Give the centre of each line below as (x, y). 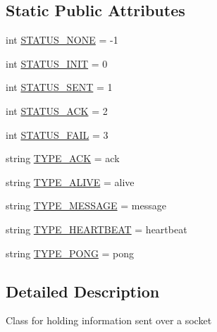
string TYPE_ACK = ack (63, 158)
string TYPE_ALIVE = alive (70, 182)
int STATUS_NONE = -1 (62, 40)
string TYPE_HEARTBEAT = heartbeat (97, 229)
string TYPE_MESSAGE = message (86, 205)
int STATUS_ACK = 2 (57, 110)
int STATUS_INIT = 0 (57, 63)
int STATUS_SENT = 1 (59, 87)
